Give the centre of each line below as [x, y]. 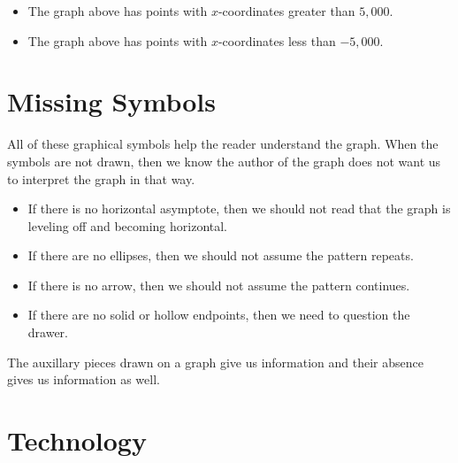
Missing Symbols [111, 101]
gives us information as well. [84, 379]
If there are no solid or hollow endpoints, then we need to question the [219, 315]
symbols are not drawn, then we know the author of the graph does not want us [224, 161]
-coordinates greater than [286, 11]
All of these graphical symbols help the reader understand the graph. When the [223, 144]
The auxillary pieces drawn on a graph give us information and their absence [216, 362]
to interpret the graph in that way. [101, 178]
